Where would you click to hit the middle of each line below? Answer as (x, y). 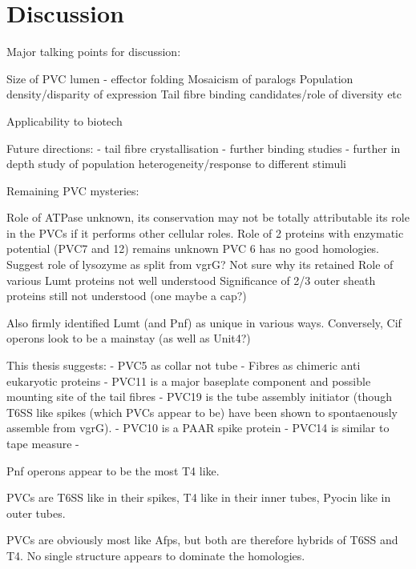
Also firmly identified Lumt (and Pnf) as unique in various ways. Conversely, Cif (204, 322)
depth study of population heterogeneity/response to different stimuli (176, 164)
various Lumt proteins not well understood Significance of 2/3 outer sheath (191, 280)
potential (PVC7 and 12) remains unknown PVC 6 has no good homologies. (193, 248)
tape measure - (43, 443)
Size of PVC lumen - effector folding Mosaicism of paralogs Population (180, 78)
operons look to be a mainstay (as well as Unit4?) (129, 338)
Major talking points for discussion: (94, 52)
